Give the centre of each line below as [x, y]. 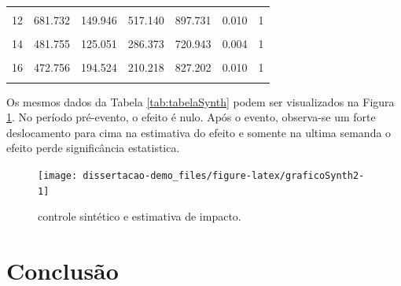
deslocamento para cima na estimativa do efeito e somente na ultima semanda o [199, 132]
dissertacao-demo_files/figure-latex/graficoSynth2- [224, 175]
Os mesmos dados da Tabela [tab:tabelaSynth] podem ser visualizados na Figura [200, 101]
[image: [58, 175]
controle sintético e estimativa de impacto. [140, 216]
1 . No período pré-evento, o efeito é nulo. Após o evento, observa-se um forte [191, 117]
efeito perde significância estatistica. [93, 148]
